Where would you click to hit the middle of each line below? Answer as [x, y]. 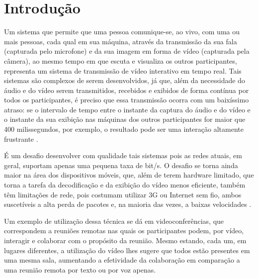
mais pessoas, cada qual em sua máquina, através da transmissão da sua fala [121, 41]
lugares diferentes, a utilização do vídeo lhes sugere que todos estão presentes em [127, 250]
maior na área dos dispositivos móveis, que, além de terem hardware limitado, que [129, 175]
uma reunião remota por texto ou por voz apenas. [80, 269]
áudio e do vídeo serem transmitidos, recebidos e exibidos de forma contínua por [127, 90]
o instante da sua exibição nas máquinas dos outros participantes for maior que [125, 119]
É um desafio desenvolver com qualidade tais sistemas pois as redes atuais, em [123, 155]
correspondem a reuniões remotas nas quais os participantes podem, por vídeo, [124, 231]
